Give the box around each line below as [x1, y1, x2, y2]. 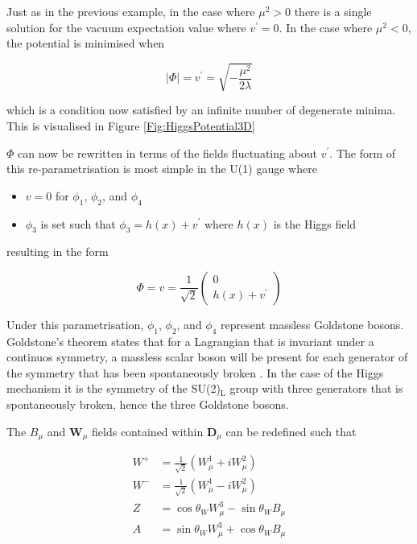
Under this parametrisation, [6, 315, 144, 332]
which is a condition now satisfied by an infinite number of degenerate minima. [6, 101, 396, 118]
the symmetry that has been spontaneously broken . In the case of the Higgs [6, 364, 384, 381]
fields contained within [92, 422, 204, 439]
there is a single [294, 3, 372, 19]
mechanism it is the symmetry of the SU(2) [6, 380, 221, 397]
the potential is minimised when [6, 35, 165, 52]
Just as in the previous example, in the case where [6, 3, 255, 19]
